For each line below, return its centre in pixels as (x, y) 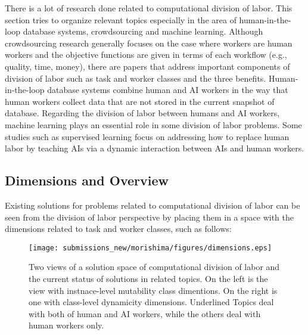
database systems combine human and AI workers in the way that (168, 90)
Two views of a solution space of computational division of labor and (154, 267)
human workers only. (66, 325)
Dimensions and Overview (87, 180)
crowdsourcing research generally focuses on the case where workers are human (149, 43)
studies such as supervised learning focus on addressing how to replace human (147, 136)
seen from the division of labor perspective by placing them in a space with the (149, 217)
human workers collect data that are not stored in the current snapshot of (140, 101)
